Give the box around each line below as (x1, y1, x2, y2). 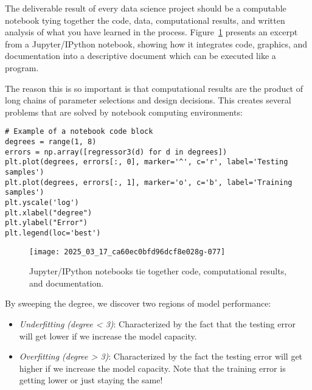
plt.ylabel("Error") (5, 218, 88, 228)
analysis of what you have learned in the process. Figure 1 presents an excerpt (5, 26, 298, 38)
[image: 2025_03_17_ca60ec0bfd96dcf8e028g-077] (29, 247, 226, 256)
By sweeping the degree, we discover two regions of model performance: (5, 297, 271, 310)
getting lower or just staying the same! (19, 374, 163, 386)
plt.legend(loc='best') (5, 228, 101, 237)
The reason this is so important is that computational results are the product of (5, 82, 303, 94)
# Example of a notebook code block (5, 127, 153, 136)
